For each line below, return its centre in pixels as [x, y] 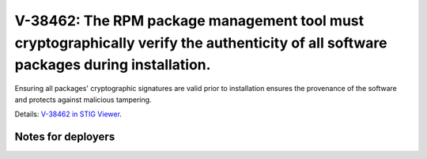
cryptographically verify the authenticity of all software [201, 43]
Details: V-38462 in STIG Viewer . [68, 114]
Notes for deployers [65, 136]
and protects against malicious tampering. [83, 100]
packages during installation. [113, 65]
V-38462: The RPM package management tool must [189, 21]
